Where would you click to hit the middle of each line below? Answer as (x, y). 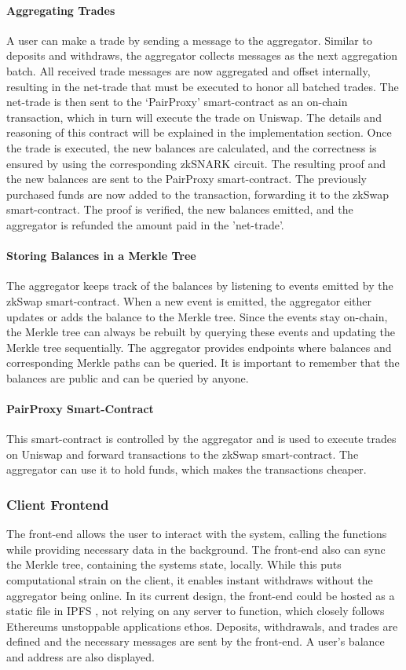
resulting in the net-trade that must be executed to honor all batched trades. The (203, 86)
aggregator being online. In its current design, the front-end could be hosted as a (201, 595)
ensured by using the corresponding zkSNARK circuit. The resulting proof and (196, 163)
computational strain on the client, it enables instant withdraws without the (190, 580)
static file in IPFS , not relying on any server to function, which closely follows (196, 611)
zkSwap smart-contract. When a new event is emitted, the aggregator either (189, 300)
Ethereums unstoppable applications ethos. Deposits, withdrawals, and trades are (202, 626)
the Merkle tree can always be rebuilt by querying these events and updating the (201, 332)
